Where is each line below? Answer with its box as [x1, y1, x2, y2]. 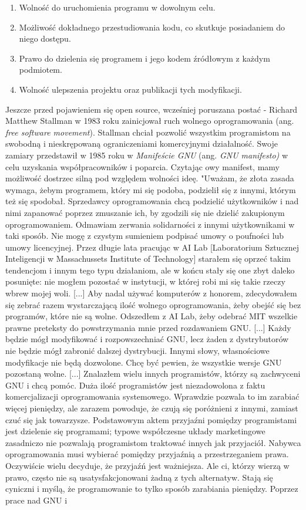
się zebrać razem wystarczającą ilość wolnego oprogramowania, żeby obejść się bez [5, 298, 301, 310]
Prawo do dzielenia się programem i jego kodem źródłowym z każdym [19, 52, 270, 64]
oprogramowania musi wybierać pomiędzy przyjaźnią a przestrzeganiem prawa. [5, 448, 289, 460]
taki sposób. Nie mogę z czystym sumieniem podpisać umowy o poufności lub [5, 229, 284, 242]
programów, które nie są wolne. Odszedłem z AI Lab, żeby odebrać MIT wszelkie [5, 310, 298, 322]
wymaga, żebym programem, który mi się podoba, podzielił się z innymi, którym [5, 183, 296, 195]
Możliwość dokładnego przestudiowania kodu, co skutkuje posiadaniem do [19, 21, 285, 33]
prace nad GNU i [5, 494, 68, 506]
